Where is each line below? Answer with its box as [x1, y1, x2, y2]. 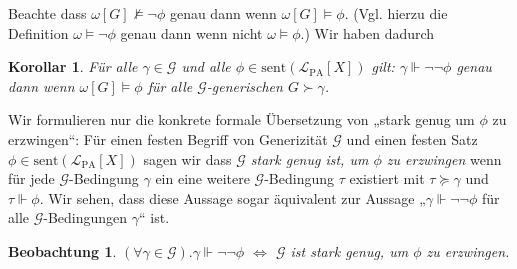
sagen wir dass [143, 148, 232, 169]
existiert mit [349, 168, 425, 189]
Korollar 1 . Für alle [8, 56, 138, 77]
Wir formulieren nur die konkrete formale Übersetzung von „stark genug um [8, 109, 475, 130]
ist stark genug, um [290, 240, 409, 261]
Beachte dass [8, 3, 87, 23]
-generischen [206, 75, 283, 96]
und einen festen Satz [346, 128, 478, 149]
